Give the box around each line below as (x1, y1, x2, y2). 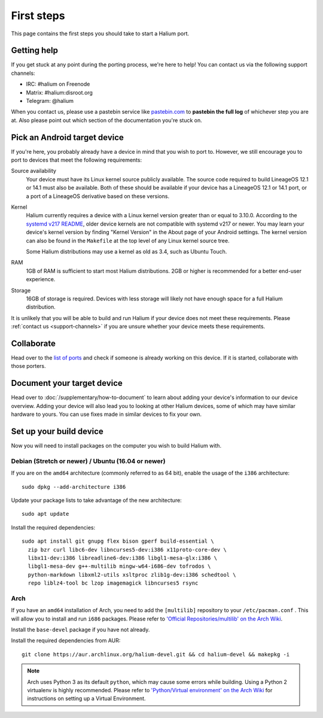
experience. (26, 276, 56, 283)
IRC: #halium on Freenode (26, 81, 90, 88)
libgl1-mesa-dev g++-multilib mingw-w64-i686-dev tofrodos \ (28, 563, 211, 570)
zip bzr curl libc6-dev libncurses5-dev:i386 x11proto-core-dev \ (28, 546, 227, 553)
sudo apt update (22, 510, 69, 518)
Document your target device (11, 378, 123, 388)
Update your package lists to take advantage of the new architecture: (11, 497, 182, 504)
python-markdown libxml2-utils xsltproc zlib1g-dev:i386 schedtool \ (28, 571, 236, 578)
